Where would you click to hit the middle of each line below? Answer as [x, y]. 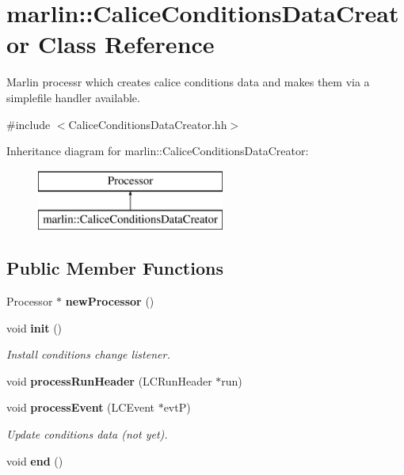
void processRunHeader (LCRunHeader [109, 380]
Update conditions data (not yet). [87, 434]
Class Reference [126, 44]
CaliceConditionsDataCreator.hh [148, 124]
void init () [34, 327]
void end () [35, 460]
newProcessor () [110, 301]
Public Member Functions [115, 268]
